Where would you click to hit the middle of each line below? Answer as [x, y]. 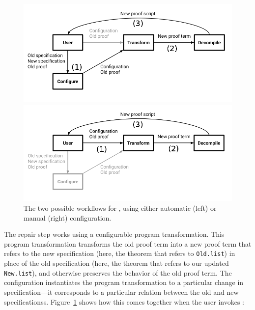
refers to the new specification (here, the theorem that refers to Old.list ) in [120, 253]
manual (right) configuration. [68, 217]
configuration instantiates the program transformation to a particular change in [124, 282]
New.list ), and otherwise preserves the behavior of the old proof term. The [118, 272]
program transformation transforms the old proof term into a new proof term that [128, 243]
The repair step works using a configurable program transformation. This [114, 234]
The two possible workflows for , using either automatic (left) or [120, 208]
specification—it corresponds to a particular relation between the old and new [121, 292]
